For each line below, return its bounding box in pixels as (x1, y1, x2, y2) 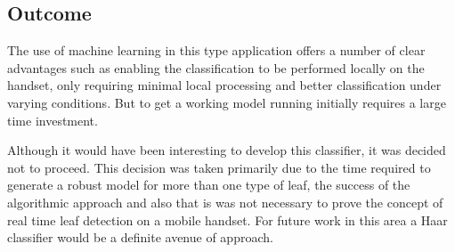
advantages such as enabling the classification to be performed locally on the (7, 58, 425, 77)
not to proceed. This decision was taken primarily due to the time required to (7, 158, 431, 176)
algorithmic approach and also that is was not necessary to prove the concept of (7, 192, 443, 211)
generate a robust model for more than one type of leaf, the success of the (7, 175, 410, 194)
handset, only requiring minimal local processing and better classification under (7, 76, 442, 94)
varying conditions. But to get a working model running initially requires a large (7, 93, 446, 111)
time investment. (7, 110, 98, 129)
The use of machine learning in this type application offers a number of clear (7, 41, 426, 60)
